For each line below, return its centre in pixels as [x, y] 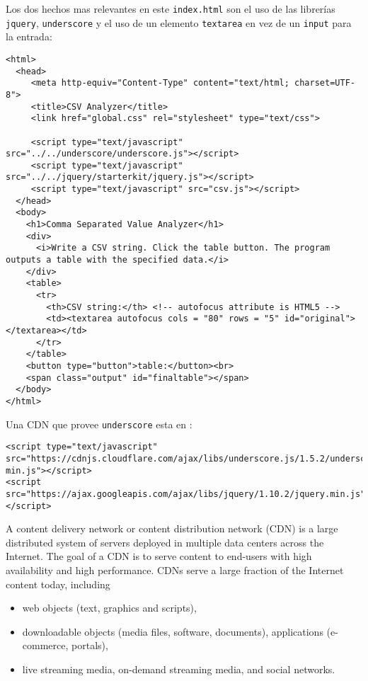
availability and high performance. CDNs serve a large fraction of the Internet [175, 570]
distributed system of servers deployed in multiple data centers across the [165, 542]
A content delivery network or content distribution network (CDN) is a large [172, 528]
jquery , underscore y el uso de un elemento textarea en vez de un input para [179, 22]
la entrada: [29, 36]
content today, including [58, 584]
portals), [90, 645]
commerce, [45, 645]
